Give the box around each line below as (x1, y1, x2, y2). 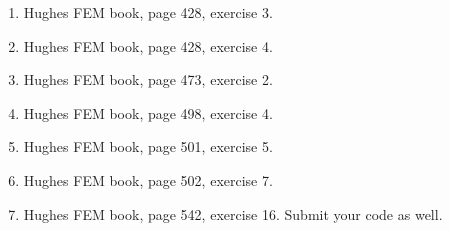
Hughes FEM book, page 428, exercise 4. (23, 35, 273, 56)
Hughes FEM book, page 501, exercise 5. (23, 136, 273, 157)
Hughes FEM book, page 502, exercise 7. (23, 169, 273, 190)
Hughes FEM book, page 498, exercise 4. (23, 102, 273, 123)
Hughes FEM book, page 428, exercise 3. (23, 2, 273, 22)
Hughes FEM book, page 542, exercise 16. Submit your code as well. (23, 203, 443, 224)
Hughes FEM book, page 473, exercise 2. (23, 69, 273, 90)
